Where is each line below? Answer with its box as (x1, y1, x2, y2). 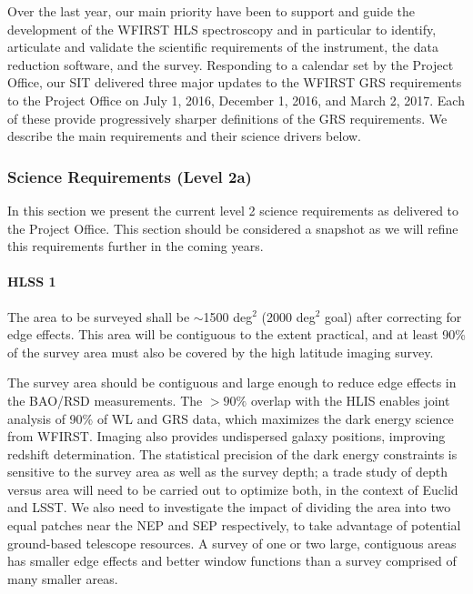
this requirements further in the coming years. (7, 237, 264, 256)
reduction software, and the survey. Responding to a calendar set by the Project (7, 55, 454, 74)
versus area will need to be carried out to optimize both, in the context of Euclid (7, 479, 458, 498)
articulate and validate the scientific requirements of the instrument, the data (7, 37, 439, 56)
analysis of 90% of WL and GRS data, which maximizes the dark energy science (7, 408, 454, 428)
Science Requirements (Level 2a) (7, 165, 252, 187)
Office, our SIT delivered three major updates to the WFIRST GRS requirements (7, 73, 462, 92)
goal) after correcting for (325, 307, 462, 326)
